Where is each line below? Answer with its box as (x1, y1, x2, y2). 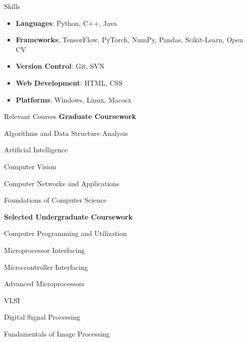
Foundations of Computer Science (4, 195, 107, 205)
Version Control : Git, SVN (15, 61, 105, 71)
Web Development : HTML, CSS (15, 77, 123, 88)
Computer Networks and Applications (4, 178, 120, 188)
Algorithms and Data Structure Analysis (4, 127, 128, 138)
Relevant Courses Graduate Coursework (4, 111, 136, 121)
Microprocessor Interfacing (4, 244, 85, 255)
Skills (4, 1, 20, 11)
